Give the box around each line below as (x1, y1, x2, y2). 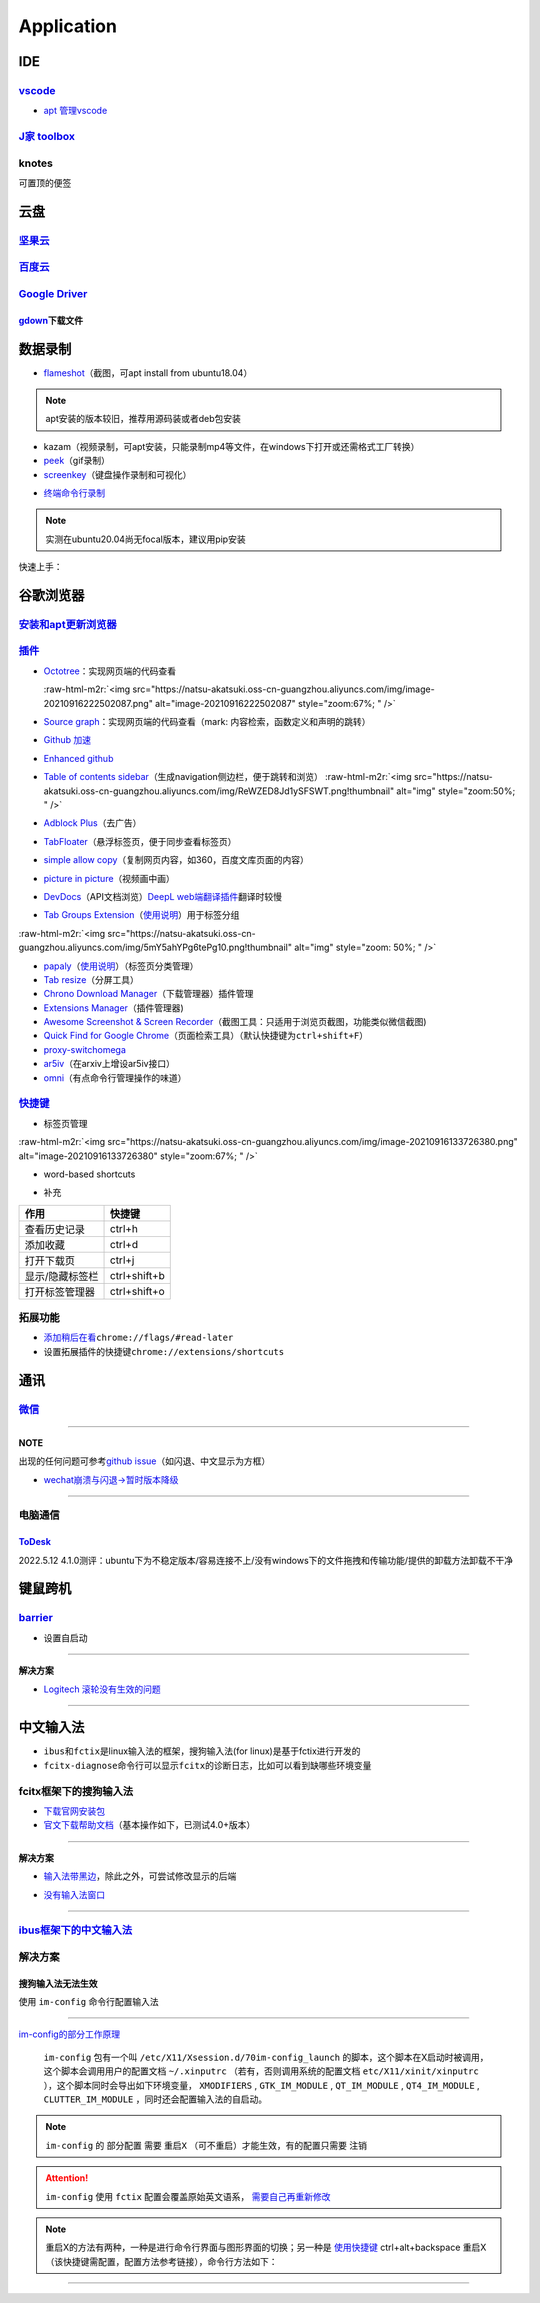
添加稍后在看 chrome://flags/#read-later (43, 1331, 234, 1344)
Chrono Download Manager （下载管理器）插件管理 (43, 988, 254, 1000)
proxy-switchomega (43, 1043, 127, 1055)
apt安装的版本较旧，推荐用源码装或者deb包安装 (45, 413, 242, 425)
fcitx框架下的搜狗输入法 (18, 1784, 134, 1798)
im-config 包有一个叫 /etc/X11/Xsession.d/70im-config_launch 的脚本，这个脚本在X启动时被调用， (43, 2051, 489, 2063)
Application (18, 15, 117, 37)
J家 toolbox (18, 130, 75, 144)
